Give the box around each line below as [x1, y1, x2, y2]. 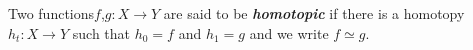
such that [72, 22, 131, 43]
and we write [249, 22, 329, 43]
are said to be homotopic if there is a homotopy [163, 3, 465, 23]
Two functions [8, 3, 95, 23]
